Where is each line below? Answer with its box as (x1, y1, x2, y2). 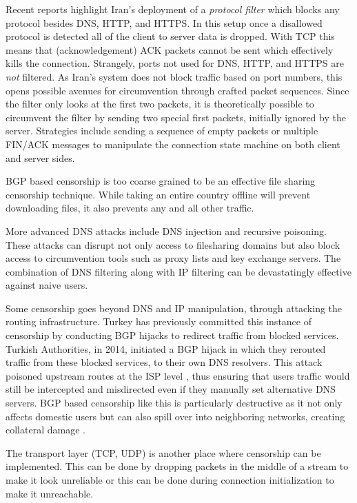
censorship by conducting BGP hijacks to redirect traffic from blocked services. (6, 328, 339, 342)
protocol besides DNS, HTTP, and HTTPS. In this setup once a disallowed (6, 15, 323, 30)
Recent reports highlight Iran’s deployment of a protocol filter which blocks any (6, 2, 340, 16)
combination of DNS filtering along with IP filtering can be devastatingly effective (6, 264, 351, 278)
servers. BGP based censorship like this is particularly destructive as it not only (6, 396, 343, 410)
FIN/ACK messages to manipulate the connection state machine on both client (6, 136, 340, 151)
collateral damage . (6, 422, 85, 437)
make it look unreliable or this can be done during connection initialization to (6, 473, 334, 486)
